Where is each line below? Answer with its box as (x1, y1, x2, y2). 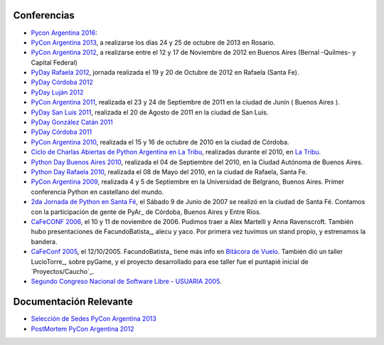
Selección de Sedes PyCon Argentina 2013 (31, 314, 156, 323)
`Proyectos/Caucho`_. (31, 267, 95, 275)
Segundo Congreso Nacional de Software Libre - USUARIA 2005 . (31, 277, 222, 286)
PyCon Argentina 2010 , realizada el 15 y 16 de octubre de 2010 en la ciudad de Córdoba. (31, 137, 289, 146)
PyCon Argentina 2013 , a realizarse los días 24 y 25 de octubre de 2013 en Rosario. (31, 38, 276, 46)
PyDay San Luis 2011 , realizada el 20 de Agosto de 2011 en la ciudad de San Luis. (31, 107, 269, 117)
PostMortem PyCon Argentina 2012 (31, 324, 134, 333)
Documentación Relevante (13, 296, 133, 308)
